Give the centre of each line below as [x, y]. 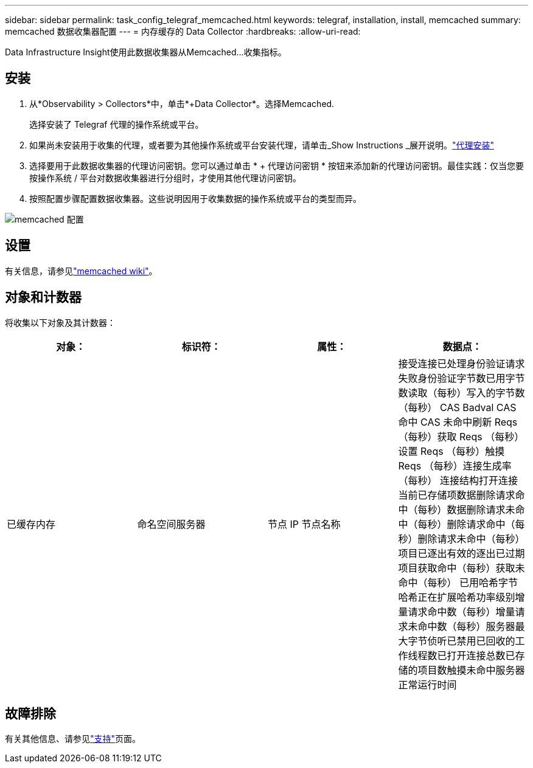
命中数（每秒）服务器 [466, 626]
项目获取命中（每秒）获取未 [462, 568]
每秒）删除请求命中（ [466, 524]
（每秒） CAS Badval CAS [457, 407]
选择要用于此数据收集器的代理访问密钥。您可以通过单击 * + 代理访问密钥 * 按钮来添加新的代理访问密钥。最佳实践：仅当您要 [277, 165]
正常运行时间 [427, 684]
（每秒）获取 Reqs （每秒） [461, 436]
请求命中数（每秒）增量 [462, 611]
